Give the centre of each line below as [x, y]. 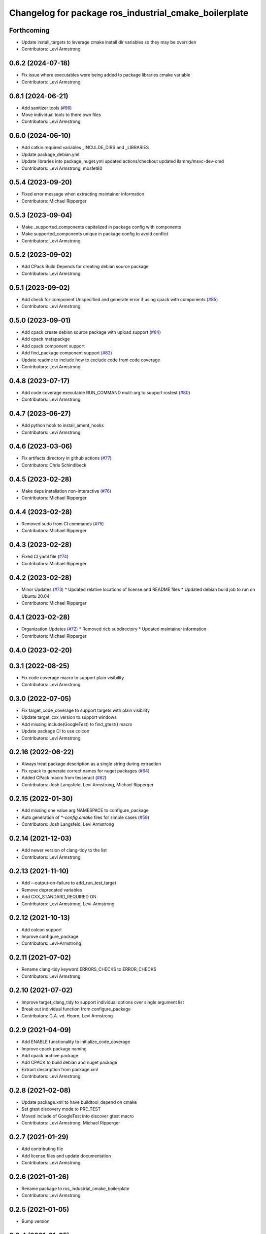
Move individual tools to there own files [61, 115]
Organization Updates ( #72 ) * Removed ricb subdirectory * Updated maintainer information [114, 629]
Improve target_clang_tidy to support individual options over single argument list [103, 1002]
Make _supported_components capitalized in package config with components [101, 227]
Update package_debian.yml [50, 154]
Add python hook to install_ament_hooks [63, 425]
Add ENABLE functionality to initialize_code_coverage [76, 1042]
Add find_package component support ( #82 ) [67, 353]
